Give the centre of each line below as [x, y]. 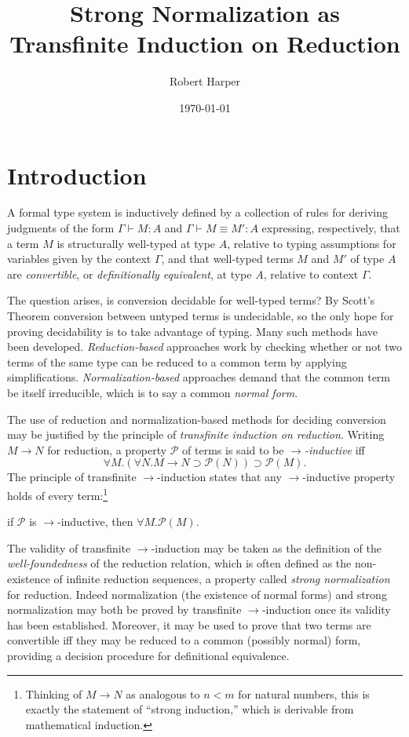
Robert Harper [205, 81]
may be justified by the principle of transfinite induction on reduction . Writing [196, 434]
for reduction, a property [107, 449]
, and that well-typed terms [227, 259]
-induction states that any [219, 477]
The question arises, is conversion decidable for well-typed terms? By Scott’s [191, 300]
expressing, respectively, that [331, 228]
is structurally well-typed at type [136, 243]
